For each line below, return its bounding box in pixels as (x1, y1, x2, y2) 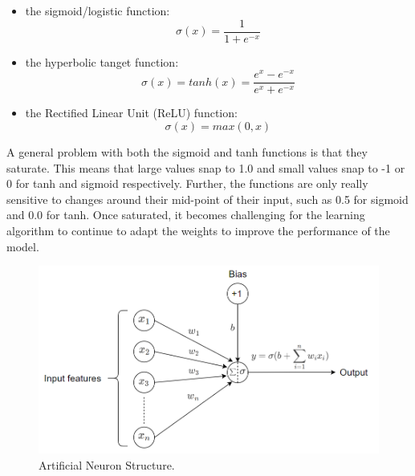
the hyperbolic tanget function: (25, 53, 179, 70)
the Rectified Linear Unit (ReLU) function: (25, 104, 238, 121)
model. (6, 238, 39, 254)
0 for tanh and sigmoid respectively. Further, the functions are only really (6, 175, 368, 192)
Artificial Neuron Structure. (39, 456, 175, 473)
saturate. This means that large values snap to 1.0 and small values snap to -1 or (6, 159, 405, 176)
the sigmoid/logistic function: (25, 2, 170, 18)
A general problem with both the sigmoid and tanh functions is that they (6, 143, 368, 160)
